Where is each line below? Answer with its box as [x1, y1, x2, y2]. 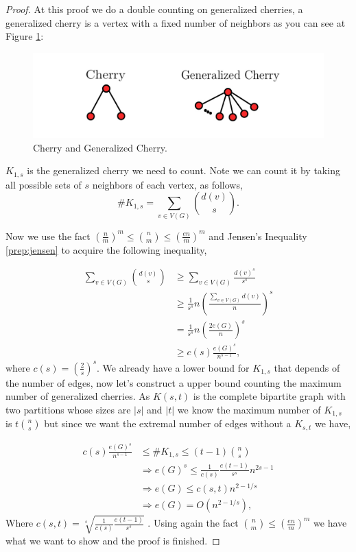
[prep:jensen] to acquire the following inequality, [5, 242, 207, 256]
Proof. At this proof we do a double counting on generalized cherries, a [5, 2, 303, 16]
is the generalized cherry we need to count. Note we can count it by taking [27, 163, 340, 178]
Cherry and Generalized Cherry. [33, 140, 167, 154]
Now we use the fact [5, 228, 91, 243]
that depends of [274, 360, 340, 374]
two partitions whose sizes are [5, 402, 131, 416]
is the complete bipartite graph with [193, 389, 346, 403]
